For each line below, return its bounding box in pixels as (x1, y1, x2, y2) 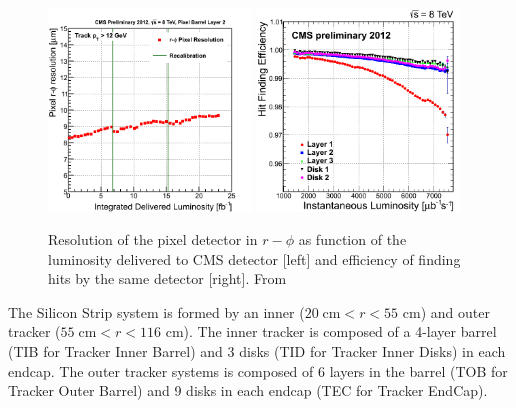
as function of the (298, 229, 407, 250)
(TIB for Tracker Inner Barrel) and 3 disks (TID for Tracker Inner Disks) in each (8, 341, 506, 362)
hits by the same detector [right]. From (48, 268, 287, 289)
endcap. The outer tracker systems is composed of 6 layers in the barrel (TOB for (8, 360, 508, 381)
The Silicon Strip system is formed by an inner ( (8, 301, 305, 322)
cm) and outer (402, 301, 490, 322)
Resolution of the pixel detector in (48, 229, 258, 250)
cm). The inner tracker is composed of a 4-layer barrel (165, 321, 497, 342)
